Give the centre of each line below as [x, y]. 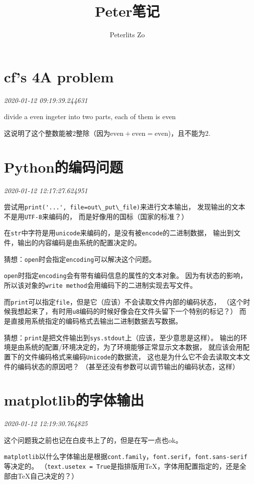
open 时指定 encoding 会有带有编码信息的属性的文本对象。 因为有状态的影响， [126, 275]
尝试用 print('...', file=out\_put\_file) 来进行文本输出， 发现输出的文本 [125, 207]
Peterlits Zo [127, 35]
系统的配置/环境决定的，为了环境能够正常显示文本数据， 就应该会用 [133, 347]
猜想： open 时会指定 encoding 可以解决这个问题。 [80, 259]
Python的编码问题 [64, 166]
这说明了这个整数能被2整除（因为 [57, 133]
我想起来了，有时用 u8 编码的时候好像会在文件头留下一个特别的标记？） [124, 311]
